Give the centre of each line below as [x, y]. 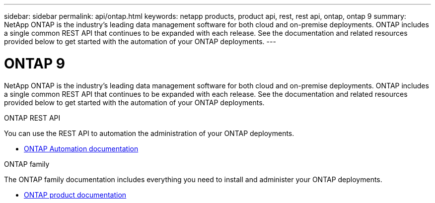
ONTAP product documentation [75, 195]
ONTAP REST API [32, 118]
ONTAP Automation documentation [81, 148]
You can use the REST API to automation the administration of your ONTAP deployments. [149, 133]
